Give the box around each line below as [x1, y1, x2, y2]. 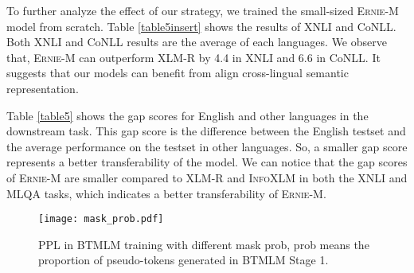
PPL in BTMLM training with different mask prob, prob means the [38, 236, 369, 252]
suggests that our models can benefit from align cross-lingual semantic [6, 64, 349, 81]
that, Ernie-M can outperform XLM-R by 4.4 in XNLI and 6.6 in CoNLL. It [6, 49, 381, 65]
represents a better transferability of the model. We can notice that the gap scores [6, 154, 408, 170]
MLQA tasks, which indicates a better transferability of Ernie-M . [6, 185, 326, 201]
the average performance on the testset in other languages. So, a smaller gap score [6, 138, 408, 154]
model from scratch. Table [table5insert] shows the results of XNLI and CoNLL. [6, 18, 396, 34]
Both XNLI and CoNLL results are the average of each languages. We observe [6, 33, 387, 50]
